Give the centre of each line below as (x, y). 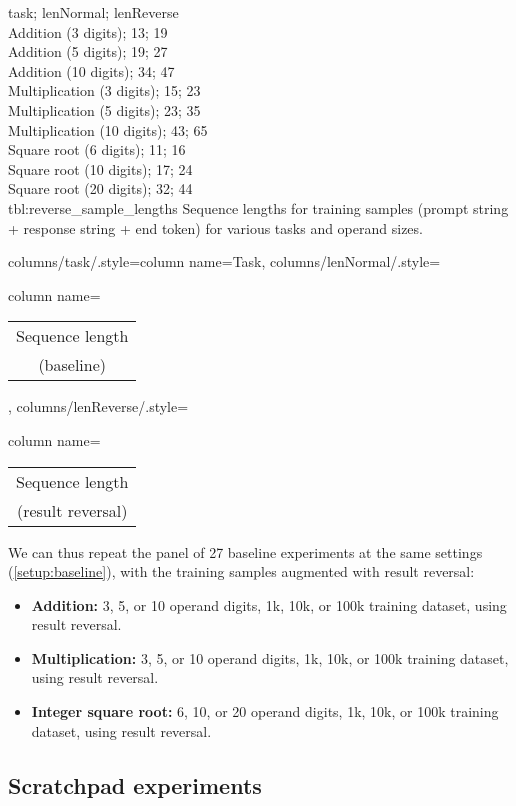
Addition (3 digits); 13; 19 (88, 31)
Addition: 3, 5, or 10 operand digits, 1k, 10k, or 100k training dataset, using (269, 604)
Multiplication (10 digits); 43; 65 (108, 129)
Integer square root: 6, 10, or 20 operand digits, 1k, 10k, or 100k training (265, 711)
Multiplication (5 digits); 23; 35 (104, 109)
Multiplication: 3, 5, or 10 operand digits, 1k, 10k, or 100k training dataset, (270, 657)
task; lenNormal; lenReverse (93, 12)
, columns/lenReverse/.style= (98, 406)
